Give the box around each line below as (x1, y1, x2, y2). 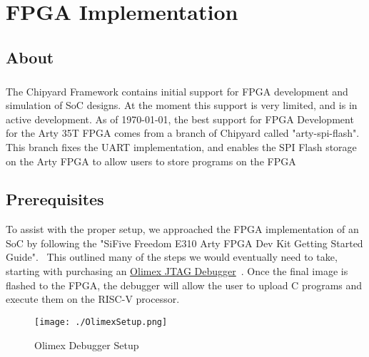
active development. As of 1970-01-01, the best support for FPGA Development (6, 111, 354, 126)
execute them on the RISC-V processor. (6, 291, 180, 306)
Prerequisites (6, 188, 104, 210)
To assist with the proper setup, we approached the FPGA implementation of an (6, 222, 359, 237)
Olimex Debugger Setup (34, 337, 139, 352)
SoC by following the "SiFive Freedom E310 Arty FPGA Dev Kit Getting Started (6, 235, 363, 250)
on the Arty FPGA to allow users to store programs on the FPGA (6, 153, 296, 168)
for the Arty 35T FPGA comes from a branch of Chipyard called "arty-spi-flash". (6, 125, 360, 140)
